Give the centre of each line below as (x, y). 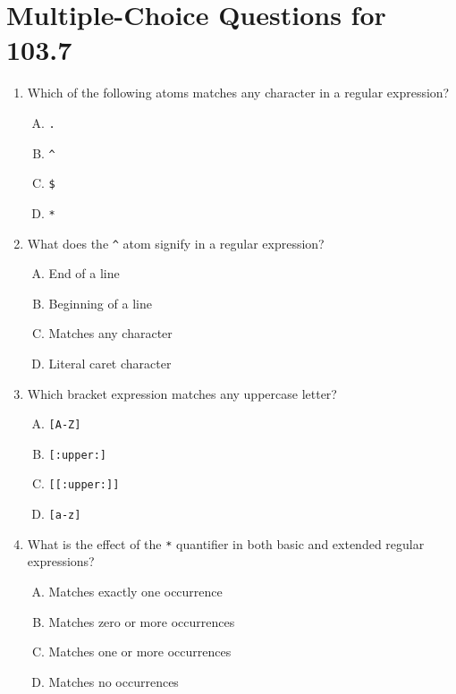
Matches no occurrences (114, 681)
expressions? (61, 561)
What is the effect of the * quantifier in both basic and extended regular (226, 543)
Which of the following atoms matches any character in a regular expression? (238, 93)
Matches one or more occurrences (140, 652)
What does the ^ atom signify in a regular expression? (176, 243)
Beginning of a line (100, 303)
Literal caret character (110, 363)
